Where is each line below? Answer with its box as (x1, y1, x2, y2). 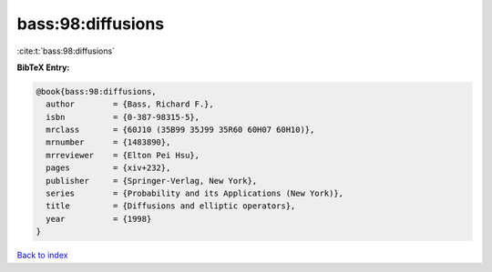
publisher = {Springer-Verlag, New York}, (46, 176, 258, 186)
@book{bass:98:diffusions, (36, 86, 157, 96)
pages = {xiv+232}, (46, 163, 171, 173)
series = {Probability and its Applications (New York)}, (46, 188, 344, 199)
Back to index (16, 250, 68, 261)
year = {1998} (46, 214, 152, 224)
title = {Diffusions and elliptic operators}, (46, 201, 296, 211)
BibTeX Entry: (16, 62, 70, 73)
